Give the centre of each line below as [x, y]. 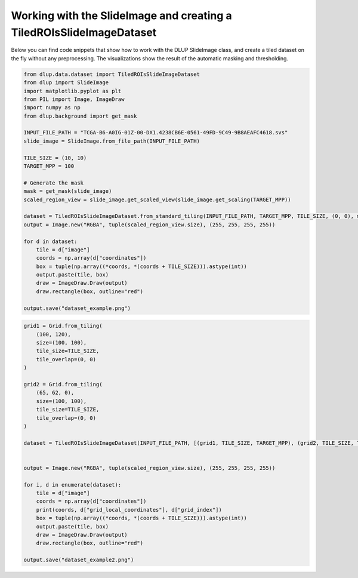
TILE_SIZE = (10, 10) [55, 158]
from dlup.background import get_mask [80, 116]
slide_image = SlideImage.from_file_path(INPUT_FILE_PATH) [112, 141]
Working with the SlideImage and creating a [121, 16]
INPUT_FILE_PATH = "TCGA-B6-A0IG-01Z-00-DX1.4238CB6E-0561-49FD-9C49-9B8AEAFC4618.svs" [156, 133]
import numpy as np [52, 108]
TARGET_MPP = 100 [49, 166]
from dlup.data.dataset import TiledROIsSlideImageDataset [112, 74]
